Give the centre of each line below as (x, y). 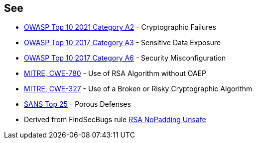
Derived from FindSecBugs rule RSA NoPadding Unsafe (115, 120)
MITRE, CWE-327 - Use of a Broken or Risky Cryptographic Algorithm (138, 89)
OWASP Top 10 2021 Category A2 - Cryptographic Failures (120, 27)
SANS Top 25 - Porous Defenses (77, 104)
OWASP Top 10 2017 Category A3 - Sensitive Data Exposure (123, 43)
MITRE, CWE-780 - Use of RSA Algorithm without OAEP (115, 73)
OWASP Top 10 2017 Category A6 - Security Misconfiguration (125, 58)
